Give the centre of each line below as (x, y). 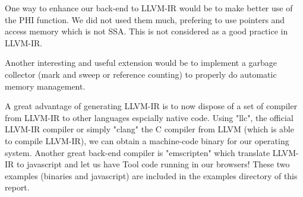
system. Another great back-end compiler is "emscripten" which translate (138, 152)
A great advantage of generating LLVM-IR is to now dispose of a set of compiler (151, 106)
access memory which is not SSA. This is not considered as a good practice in (146, 31)
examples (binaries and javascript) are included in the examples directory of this (151, 175)
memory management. (45, 86)
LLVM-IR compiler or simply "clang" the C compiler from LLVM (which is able (149, 129)
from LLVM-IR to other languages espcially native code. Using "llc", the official (149, 117)
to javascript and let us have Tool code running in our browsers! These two (153, 164)
